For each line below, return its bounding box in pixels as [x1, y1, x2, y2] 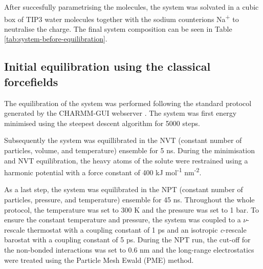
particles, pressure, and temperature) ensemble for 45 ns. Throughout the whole [4, 194, 255, 205]
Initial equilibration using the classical [4, 58, 211, 74]
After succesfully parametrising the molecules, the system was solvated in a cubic [4, 2, 259, 12]
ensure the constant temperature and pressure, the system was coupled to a [4, 214, 241, 225]
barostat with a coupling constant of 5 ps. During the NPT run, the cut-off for [4, 234, 251, 245]
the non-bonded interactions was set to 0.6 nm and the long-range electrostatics [4, 244, 254, 255]
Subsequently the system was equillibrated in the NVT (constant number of [4, 135, 242, 146]
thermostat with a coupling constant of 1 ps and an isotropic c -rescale [27, 224, 247, 235]
